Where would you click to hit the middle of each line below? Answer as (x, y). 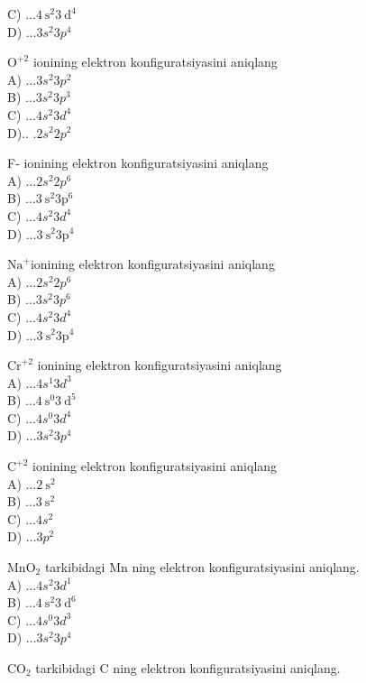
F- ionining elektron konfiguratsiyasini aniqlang (138, 163)
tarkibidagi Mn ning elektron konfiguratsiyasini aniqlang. (202, 567)
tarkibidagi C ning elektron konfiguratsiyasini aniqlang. (188, 668)
